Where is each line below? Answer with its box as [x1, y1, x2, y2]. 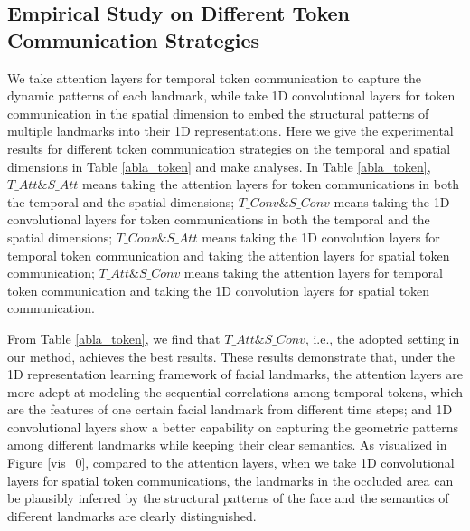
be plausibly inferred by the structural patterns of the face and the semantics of [7, 488, 449, 507]
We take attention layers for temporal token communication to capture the [7, 68, 421, 87]
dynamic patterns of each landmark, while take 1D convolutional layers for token [7, 86, 456, 105]
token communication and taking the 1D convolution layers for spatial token [7, 280, 430, 299]
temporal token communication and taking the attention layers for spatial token [7, 245, 450, 264]
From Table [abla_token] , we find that [7, 328, 221, 347]
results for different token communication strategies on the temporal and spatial [7, 138, 451, 157]
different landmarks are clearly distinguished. [7, 506, 257, 525]
